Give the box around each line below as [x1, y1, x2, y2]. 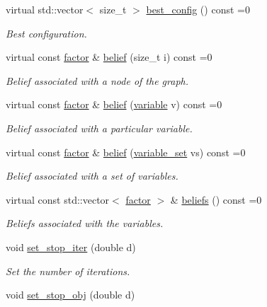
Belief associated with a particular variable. [6, 120, 193, 135]
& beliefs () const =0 [170, 192, 262, 207]
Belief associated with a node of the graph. [6, 73, 189, 88]
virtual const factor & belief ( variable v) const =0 [6, 97, 222, 112]
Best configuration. [6, 25, 87, 40]
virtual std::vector [6, 2, 84, 16]
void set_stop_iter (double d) [6, 239, 136, 254]
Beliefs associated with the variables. [6, 216, 164, 231]
